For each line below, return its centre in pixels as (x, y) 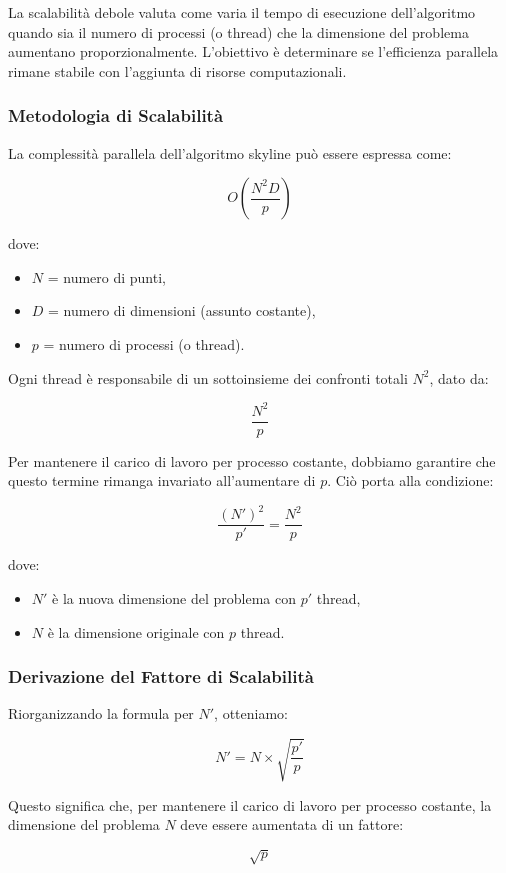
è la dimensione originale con (136, 631)
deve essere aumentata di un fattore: (292, 824)
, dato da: (459, 377)
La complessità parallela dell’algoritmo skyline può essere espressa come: (230, 152)
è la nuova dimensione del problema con (174, 598)
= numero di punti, (106, 276)
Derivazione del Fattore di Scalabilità (161, 676)
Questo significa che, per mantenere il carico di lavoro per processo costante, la (250, 804)
